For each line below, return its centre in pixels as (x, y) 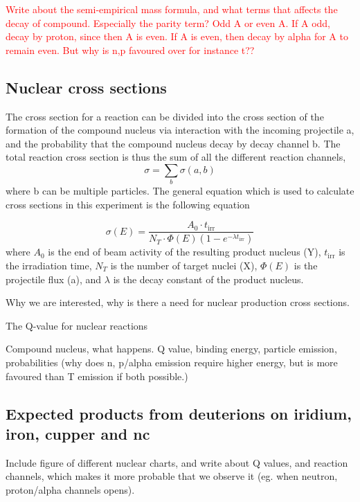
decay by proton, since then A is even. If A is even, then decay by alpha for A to (177, 36)
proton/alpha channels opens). (70, 489)
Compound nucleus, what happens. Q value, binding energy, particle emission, (171, 349)
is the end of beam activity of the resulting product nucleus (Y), (184, 252)
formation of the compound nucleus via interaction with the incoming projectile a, (180, 130)
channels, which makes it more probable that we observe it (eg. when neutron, (172, 476)
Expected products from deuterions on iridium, (179, 413)
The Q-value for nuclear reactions (77, 325)
